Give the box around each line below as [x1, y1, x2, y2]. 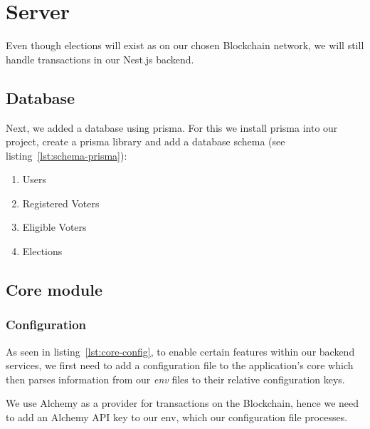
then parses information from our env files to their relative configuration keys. [6, 371, 345, 386]
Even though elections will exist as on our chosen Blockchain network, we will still [6, 38, 364, 53]
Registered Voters [22, 195, 100, 210]
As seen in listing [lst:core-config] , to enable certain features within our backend [6, 343, 355, 358]
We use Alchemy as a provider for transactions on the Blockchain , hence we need [6, 396, 359, 410]
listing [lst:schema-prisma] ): [6, 148, 127, 162]
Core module [6, 279, 103, 301]
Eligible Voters [22, 219, 87, 234]
